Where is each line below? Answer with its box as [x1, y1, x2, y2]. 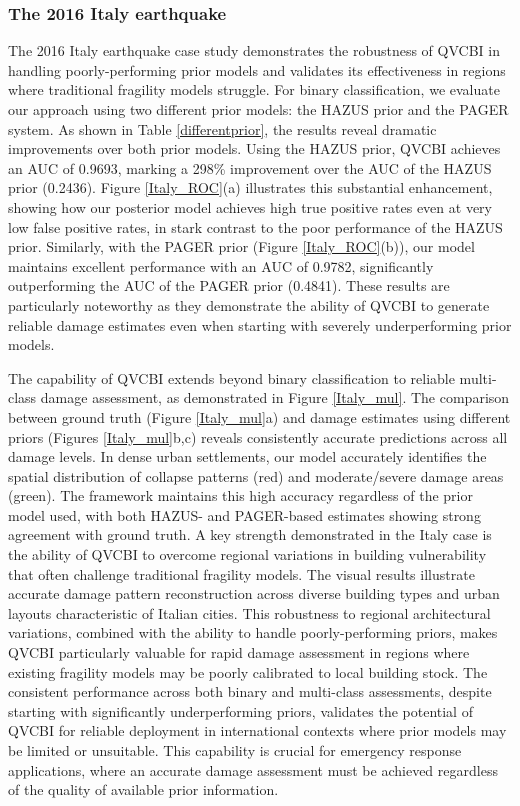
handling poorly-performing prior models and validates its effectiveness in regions [8, 59, 506, 80]
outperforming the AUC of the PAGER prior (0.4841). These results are [8, 275, 450, 296]
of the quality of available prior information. [8, 779, 279, 800]
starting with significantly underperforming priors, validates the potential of [8, 700, 473, 721]
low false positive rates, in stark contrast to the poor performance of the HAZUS [8, 216, 503, 237]
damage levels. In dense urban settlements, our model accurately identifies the [8, 446, 487, 467]
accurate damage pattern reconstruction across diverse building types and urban [8, 583, 500, 604]
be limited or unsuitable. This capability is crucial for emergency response [8, 740, 462, 760]
